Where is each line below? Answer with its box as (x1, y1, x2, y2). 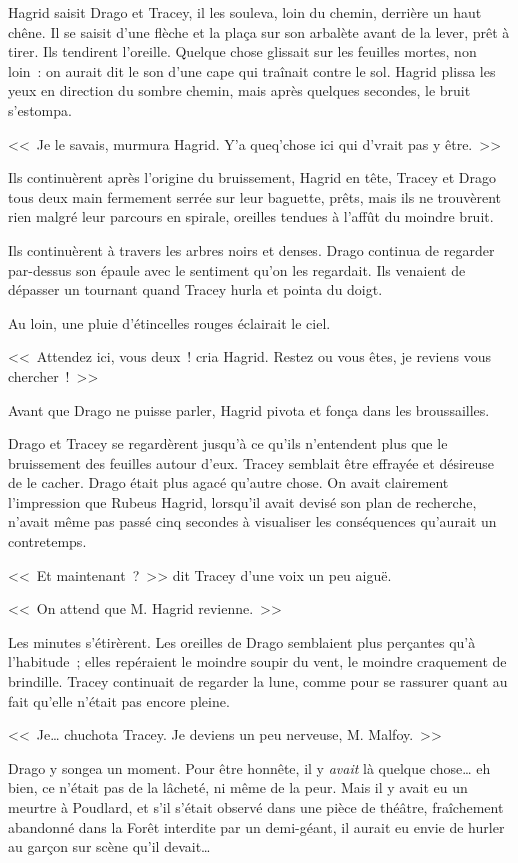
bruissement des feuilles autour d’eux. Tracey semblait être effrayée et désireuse (8, 452, 495, 473)
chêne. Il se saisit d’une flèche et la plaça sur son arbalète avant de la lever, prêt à (8, 21, 510, 42)
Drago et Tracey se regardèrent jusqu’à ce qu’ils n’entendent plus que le (8, 433, 448, 454)
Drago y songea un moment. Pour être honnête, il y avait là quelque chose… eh (8, 757, 491, 778)
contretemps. (8, 531, 87, 552)
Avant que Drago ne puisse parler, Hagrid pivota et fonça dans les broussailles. (8, 399, 490, 420)
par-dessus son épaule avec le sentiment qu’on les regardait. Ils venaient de (8, 259, 466, 280)
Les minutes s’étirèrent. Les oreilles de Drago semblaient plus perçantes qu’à (8, 631, 476, 652)
